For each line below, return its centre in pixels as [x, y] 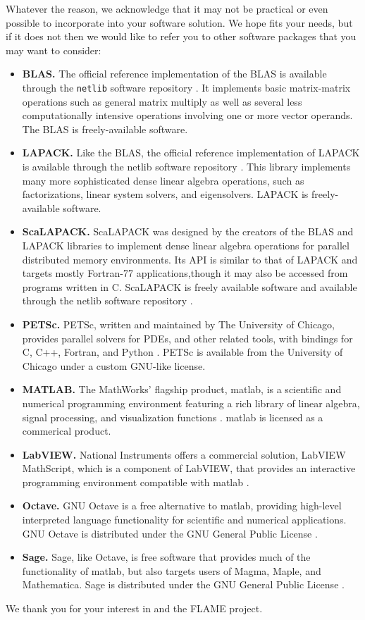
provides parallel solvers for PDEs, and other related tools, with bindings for [187, 338]
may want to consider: [54, 50]
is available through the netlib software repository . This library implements [186, 166]
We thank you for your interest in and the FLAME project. [134, 608]
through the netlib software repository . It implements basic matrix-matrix [186, 87]
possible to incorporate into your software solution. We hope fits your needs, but [179, 22]
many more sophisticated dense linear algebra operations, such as [163, 180]
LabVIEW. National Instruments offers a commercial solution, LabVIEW [184, 454]
